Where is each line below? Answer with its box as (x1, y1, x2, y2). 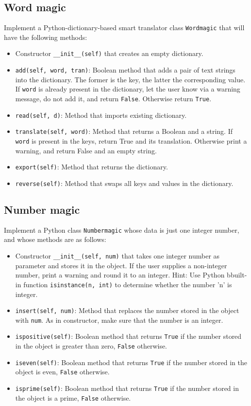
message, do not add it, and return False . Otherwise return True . (15, 93, 212, 104)
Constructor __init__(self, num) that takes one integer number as (15, 251, 220, 260)
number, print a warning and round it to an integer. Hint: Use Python (15, 270, 225, 280)
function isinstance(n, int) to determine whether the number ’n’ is (23, 279, 232, 289)
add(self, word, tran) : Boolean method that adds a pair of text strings (15, 65, 235, 75)
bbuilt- (227, 270, 247, 280)
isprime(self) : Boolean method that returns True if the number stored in (15, 383, 239, 393)
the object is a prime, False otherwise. (15, 392, 131, 403)
